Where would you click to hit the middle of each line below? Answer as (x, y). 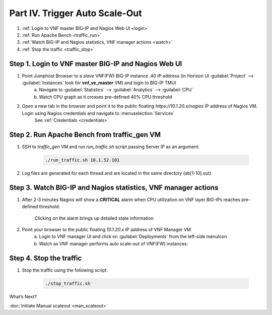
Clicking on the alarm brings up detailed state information (94, 218)
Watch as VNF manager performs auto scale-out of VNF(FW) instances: (114, 243)
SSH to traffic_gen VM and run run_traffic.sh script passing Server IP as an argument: (111, 147)
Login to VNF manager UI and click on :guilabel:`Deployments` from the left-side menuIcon (133, 236)
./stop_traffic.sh (68, 283)
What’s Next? (23, 296)
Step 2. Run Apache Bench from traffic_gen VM (85, 134)
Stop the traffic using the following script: (65, 270)
